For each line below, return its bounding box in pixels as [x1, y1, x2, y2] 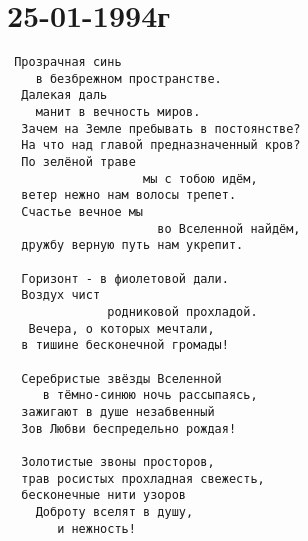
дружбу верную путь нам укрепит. [21, 238, 244, 253]
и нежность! [57, 521, 136, 536]
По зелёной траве [21, 155, 136, 170]
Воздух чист [21, 288, 101, 303]
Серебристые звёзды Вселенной [21, 371, 222, 386]
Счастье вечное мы [21, 205, 144, 220]
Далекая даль [21, 88, 108, 103]
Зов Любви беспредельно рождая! [21, 421, 237, 436]
